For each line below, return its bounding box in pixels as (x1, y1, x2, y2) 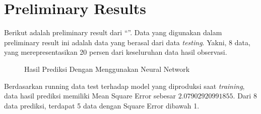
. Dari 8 (233, 90, 257, 101)
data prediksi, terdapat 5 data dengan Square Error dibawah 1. (4, 100, 200, 110)
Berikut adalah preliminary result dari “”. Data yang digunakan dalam (4, 27, 222, 38)
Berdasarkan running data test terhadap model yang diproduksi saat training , (4, 80, 245, 91)
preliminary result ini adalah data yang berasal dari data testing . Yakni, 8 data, (4, 37, 250, 47)
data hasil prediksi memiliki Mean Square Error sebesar (4, 90, 176, 101)
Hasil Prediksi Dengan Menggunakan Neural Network (24, 63, 190, 74)
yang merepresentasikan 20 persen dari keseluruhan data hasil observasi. (4, 47, 227, 57)
